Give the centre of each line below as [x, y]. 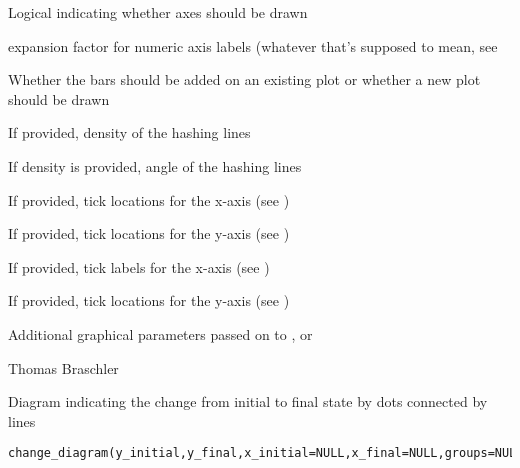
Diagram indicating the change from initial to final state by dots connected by [248, 401]
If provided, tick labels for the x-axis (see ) [139, 266]
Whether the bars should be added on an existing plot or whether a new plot [244, 79]
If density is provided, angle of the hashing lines [155, 165]
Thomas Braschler [63, 367]
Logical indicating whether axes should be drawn [158, 12]
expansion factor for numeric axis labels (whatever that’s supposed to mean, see [253, 45]
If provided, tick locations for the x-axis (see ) [149, 199]
